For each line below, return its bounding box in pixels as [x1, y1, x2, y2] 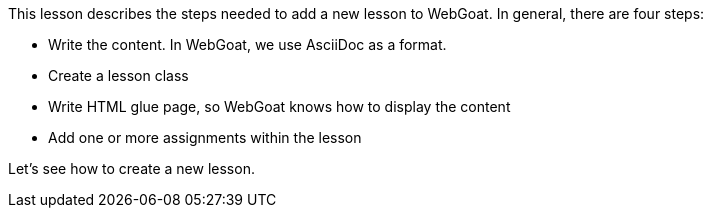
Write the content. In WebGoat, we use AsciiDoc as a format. [48, 36, 447, 53]
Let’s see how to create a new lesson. [8, 160, 255, 177]
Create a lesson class [48, 67, 189, 84]
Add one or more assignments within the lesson [48, 129, 362, 146]
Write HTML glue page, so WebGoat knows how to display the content [48, 98, 511, 115]
